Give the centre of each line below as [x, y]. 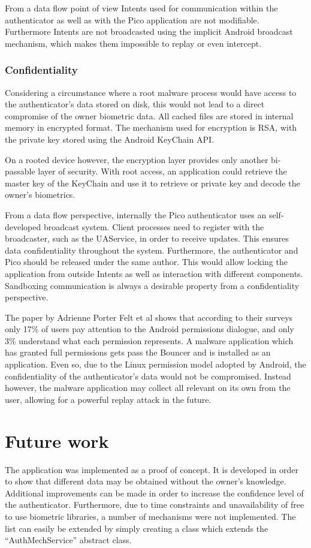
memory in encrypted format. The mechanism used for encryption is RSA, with [151, 127]
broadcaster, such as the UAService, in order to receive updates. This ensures [147, 238]
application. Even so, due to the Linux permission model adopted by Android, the [155, 364]
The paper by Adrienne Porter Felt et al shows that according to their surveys [149, 317]
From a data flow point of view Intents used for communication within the [141, 8]
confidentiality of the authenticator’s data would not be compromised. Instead [148, 376]
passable [20, 171]
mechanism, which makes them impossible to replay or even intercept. [133, 43]
